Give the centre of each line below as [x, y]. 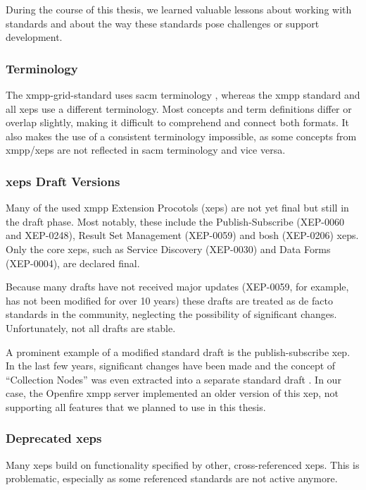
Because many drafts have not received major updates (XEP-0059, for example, [177, 287]
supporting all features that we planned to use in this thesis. [136, 406]
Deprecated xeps [54, 438]
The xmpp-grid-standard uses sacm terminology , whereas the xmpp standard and [183, 94]
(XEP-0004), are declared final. [73, 263]
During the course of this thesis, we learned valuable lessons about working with [179, 9]
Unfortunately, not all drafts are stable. [91, 327]
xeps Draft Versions [63, 181]
